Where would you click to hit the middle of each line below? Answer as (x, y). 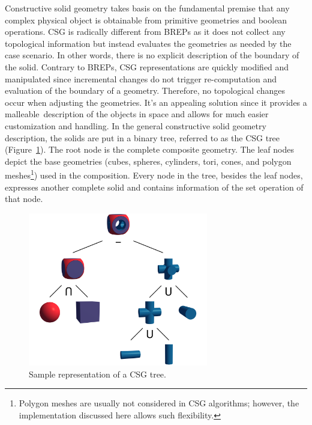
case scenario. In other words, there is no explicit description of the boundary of (152, 55)
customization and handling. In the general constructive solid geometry (136, 125)
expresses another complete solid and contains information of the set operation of (154, 187)
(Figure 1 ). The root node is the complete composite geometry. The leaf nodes (149, 149)
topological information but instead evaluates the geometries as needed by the (148, 43)
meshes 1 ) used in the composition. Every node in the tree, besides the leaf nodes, (154, 174)
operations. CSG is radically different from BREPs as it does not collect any (145, 32)
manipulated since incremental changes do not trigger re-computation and (141, 78)
